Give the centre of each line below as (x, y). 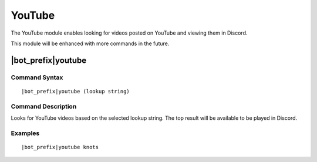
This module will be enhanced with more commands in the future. (90, 43)
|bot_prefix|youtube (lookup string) (76, 91)
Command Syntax (37, 77)
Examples (25, 133)
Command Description (44, 106)
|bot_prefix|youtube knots (60, 147)
